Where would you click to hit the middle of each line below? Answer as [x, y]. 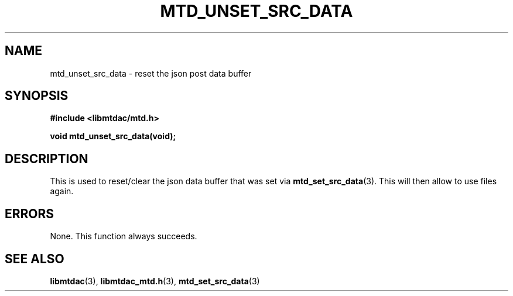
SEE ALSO [35, 259]
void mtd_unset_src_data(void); [113, 136]
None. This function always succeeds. [124, 236]
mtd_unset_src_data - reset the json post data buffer [151, 73]
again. [62, 191]
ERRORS [30, 214]
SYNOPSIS [37, 96]
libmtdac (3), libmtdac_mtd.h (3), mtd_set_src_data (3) [155, 281]
